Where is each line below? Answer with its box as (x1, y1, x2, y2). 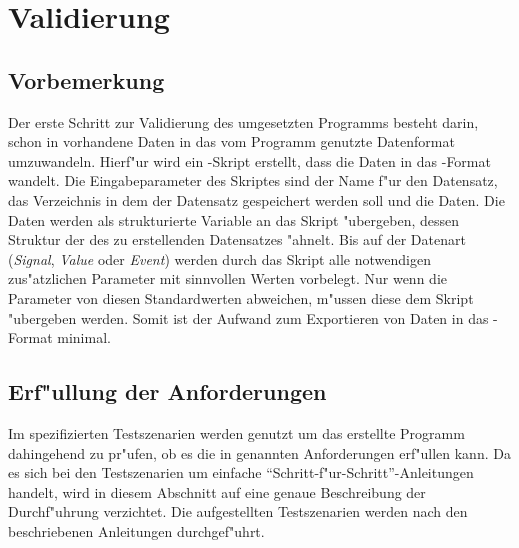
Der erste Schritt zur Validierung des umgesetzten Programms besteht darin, (8, 111, 479, 132)
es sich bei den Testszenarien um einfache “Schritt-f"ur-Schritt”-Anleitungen (8, 462, 474, 483)
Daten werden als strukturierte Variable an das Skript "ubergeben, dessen (8, 209, 460, 230)
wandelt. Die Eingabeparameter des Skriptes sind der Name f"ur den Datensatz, (8, 170, 498, 191)
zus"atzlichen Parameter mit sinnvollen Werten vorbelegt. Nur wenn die (8, 268, 447, 289)
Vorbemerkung (8, 64, 165, 95)
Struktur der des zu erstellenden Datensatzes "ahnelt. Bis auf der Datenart (8, 229, 466, 250)
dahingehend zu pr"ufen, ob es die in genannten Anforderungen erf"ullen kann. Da (8, 442, 511, 463)
